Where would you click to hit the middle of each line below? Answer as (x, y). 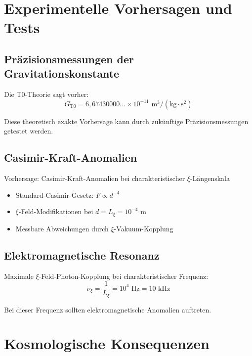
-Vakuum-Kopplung (144, 228)
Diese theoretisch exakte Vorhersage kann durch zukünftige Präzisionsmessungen (126, 121)
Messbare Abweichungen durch (62, 228)
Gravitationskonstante (62, 73)
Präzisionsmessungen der (69, 59)
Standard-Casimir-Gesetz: (55, 195)
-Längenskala (210, 178)
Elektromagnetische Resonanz (82, 255)
